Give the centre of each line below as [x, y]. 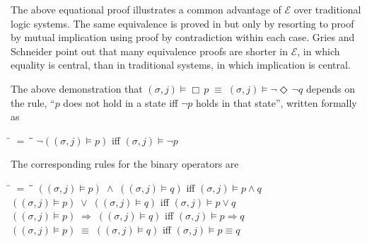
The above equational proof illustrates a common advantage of [146, 9]
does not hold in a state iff [121, 102]
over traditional [327, 9]
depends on [331, 88]
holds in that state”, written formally [276, 102]
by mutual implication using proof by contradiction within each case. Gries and [183, 37]
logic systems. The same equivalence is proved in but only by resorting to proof [182, 23]
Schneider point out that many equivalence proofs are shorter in [149, 51]
